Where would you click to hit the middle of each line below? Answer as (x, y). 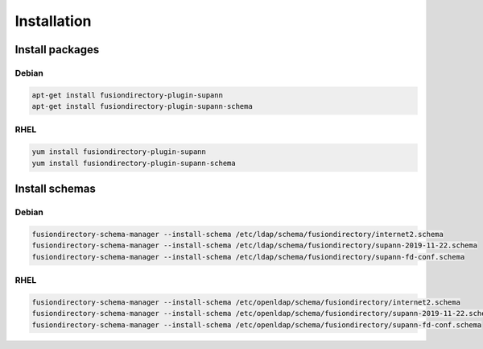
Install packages (57, 50)
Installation (53, 21)
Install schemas (55, 189)
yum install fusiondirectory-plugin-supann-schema (134, 163)
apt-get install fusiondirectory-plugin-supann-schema (142, 106)
